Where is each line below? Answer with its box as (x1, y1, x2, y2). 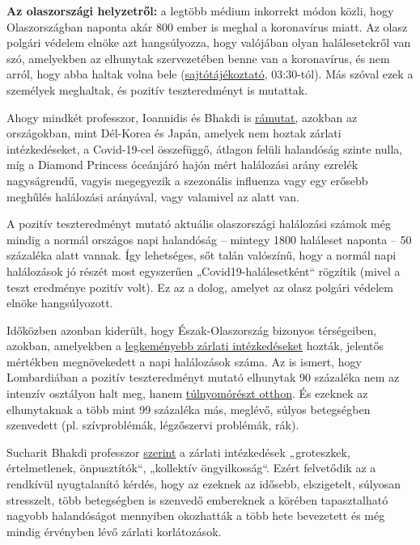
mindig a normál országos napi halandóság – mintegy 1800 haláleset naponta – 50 (6, 230, 412, 247)
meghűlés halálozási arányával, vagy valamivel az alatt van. (6, 188, 299, 205)
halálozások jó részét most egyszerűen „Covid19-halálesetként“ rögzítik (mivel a (6, 262, 401, 279)
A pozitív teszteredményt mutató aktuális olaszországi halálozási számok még (6, 215, 391, 232)
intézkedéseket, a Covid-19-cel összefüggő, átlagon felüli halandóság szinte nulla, (6, 140, 403, 157)
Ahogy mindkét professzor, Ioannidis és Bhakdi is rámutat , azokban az (6, 108, 358, 125)
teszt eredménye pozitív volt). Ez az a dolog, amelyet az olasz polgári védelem (6, 278, 393, 295)
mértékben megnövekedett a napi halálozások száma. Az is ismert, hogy (6, 353, 362, 370)
